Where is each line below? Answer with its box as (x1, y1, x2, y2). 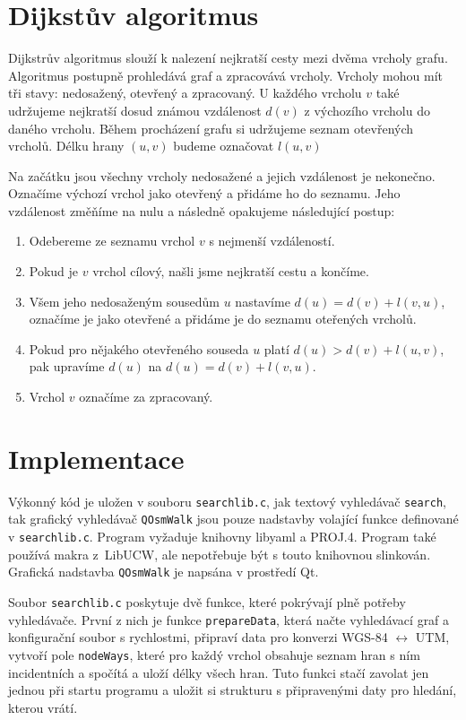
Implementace (8, 439, 185, 476)
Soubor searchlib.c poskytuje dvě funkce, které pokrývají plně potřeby (8, 592, 406, 611)
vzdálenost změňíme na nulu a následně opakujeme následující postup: (8, 201, 395, 220)
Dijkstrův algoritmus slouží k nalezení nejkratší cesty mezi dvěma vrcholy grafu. (8, 48, 448, 67)
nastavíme (235, 291, 290, 310)
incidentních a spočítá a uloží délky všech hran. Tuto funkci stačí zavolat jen (8, 663, 429, 681)
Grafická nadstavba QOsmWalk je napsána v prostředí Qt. (8, 562, 319, 581)
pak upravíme (29, 357, 105, 376)
